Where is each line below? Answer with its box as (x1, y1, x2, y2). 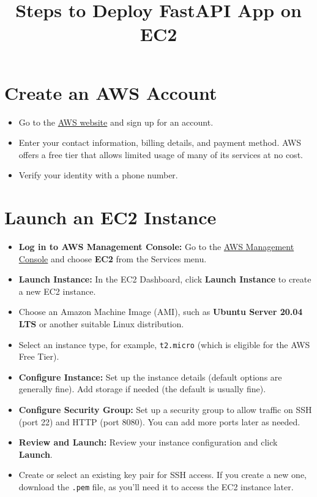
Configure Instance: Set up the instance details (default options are (18, 370, 282, 383)
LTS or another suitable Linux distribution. (18, 317, 184, 330)
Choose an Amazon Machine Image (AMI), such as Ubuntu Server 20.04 (18, 305, 303, 318)
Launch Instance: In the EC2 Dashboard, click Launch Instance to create (18, 273, 311, 286)
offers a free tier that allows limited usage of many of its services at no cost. (18, 148, 303, 161)
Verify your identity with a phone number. (18, 169, 178, 181)
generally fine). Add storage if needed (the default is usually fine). (18, 382, 266, 395)
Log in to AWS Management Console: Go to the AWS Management (18, 240, 294, 252)
